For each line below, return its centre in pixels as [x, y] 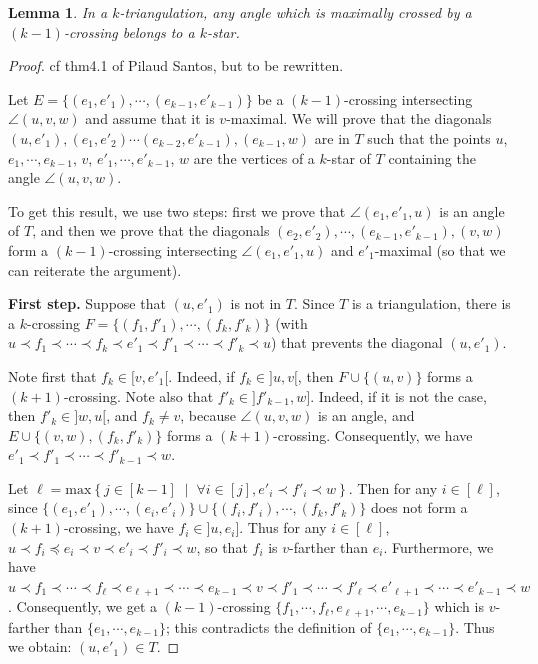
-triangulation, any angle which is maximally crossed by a [295, 12]
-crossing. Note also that [138, 395]
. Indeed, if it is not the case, [398, 395]
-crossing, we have [118, 527]
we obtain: [40, 646]
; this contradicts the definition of [269, 626]
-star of [348, 157]
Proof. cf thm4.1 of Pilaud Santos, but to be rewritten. [176, 65]
